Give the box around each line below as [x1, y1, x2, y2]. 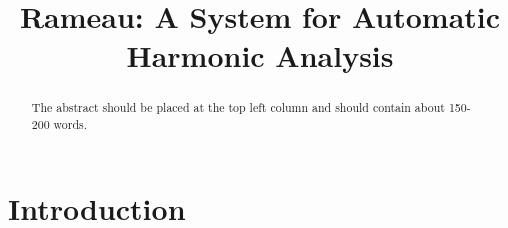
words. [53, 116, 88, 133]
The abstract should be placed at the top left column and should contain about [31, 99, 445, 116]
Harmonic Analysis [126, 35, 394, 76]
